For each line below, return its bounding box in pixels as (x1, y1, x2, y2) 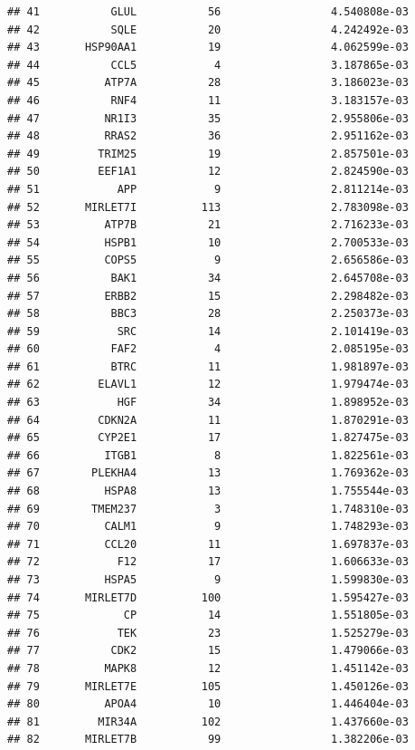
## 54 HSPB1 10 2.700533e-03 (7, 236, 409, 249)
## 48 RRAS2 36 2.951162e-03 (7, 130, 409, 143)
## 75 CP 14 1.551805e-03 (7, 609, 409, 622)
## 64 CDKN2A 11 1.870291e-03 (7, 413, 409, 427)
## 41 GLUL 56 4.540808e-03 (7, 5, 409, 18)
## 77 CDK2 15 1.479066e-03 (7, 644, 409, 658)
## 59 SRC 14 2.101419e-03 (7, 324, 409, 338)
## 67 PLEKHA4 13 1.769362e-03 (7, 466, 409, 480)
